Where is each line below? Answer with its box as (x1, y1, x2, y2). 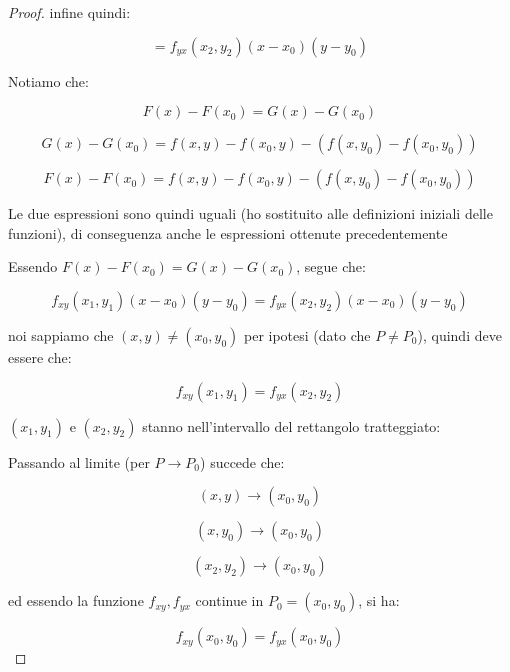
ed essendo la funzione (8, 590, 144, 611)
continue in (195, 590, 264, 611)
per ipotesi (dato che (244, 324, 371, 345)
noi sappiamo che (8, 324, 114, 345)
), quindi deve (417, 324, 502, 345)
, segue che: (296, 256, 366, 277)
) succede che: (200, 451, 285, 472)
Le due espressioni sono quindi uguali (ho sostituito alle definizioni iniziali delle (8, 203, 493, 224)
